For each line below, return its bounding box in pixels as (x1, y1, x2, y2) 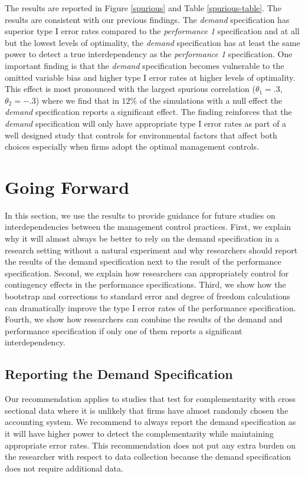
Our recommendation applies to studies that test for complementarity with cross (5, 393, 296, 405)
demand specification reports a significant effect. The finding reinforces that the (5, 106, 292, 118)
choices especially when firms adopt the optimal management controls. (5, 140, 259, 153)
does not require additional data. (5, 461, 123, 474)
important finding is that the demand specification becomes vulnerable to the (5, 59, 284, 71)
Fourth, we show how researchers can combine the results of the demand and (5, 313, 283, 325)
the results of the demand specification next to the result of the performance (5, 255, 281, 268)
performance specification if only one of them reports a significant (5, 324, 242, 337)
